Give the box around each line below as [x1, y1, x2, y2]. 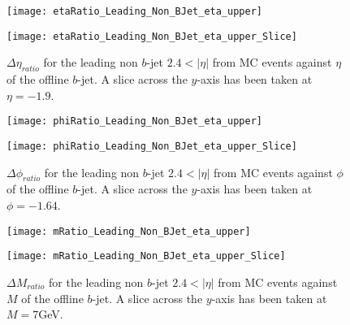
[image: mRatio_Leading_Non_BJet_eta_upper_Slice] [6, 250, 286, 262]
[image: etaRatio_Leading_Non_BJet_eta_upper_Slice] [6, 30, 297, 42]
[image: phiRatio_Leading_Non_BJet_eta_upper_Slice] [6, 140, 297, 152]
